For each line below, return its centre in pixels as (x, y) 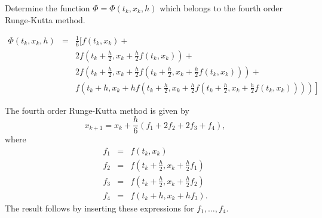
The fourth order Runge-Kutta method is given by (97, 110)
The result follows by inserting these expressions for (99, 208)
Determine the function (47, 8)
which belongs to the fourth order (221, 8)
